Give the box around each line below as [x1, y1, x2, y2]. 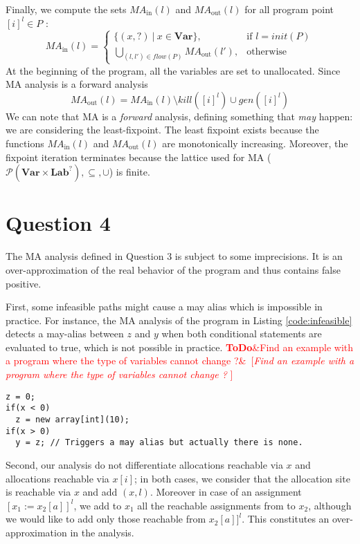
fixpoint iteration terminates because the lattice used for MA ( [6, 149, 271, 164]
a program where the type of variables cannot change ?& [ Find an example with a [6, 353, 354, 368]
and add [82, 485, 118, 499]
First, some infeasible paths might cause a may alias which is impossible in [6, 299, 323, 314]
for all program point [244, 2, 334, 16]
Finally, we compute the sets [6, 2, 127, 16]
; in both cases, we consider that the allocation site [134, 471, 350, 485]
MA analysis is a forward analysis [6, 77, 148, 91]
